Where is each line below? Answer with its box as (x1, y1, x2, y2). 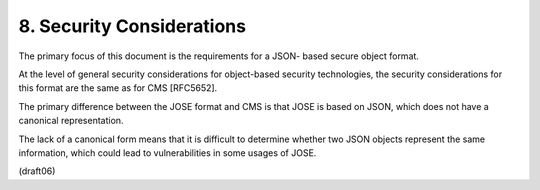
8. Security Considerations (18, 15, 247, 37)
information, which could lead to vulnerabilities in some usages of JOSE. (18, 146, 317, 159)
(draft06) (18, 165, 56, 177)
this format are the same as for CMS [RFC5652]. (18, 82, 218, 94)
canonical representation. (18, 115, 124, 127)
